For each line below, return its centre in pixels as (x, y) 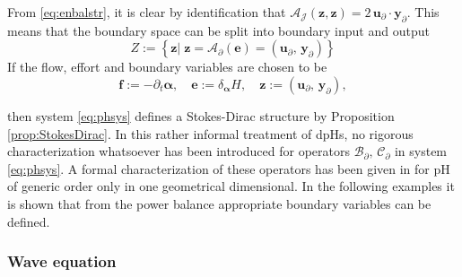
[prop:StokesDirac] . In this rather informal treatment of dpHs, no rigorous (210, 133)
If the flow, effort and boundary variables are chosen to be (167, 67)
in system (421, 151)
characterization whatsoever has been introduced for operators (179, 151)
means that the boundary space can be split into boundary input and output (218, 30)
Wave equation (62, 261)
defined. (29, 221)
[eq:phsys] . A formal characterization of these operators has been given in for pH (229, 168)
